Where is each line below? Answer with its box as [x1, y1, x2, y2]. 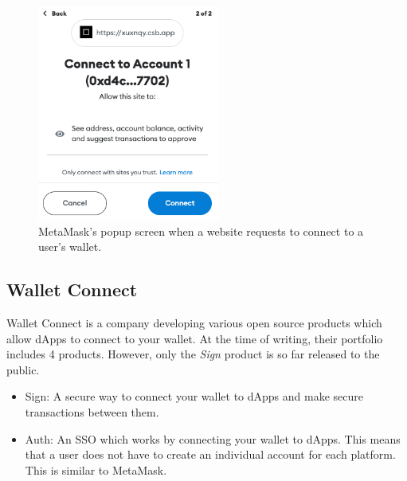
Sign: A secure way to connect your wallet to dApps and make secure [25, 388, 363, 405]
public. [6, 361, 40, 377]
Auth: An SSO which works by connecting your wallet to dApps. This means [25, 430, 401, 447]
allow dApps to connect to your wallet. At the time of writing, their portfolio [6, 330, 383, 346]
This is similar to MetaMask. [25, 461, 167, 478]
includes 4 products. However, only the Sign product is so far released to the [6, 346, 380, 362]
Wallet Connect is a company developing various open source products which [6, 315, 382, 331]
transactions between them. [25, 404, 159, 420]
